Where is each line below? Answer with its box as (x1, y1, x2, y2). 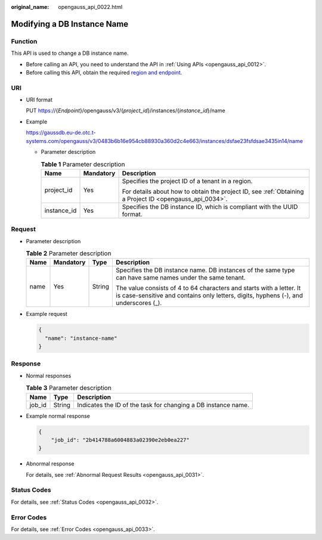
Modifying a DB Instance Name (11, 18, 129, 29)
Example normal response (26, 412, 91, 420)
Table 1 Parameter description (41, 160, 125, 168)
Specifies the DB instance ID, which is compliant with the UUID (122, 203, 298, 211)
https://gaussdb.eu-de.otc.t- (26, 129, 96, 136)
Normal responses (26, 372, 72, 379)
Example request (26, 311, 68, 318)
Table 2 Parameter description (26, 249, 112, 257)
